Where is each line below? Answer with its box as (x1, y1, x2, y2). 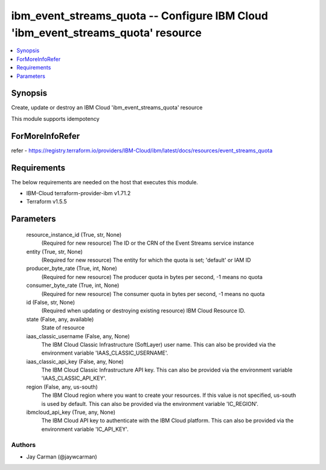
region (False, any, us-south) (26, 383, 98, 390)
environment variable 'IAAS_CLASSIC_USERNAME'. (41, 349, 168, 356)
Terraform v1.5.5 (26, 198, 68, 205)
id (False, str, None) (26, 298, 75, 306)
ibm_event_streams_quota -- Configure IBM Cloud (11, 9, 269, 22)
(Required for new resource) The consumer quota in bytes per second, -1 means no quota (41, 290, 265, 297)
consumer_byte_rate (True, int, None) (26, 282, 120, 289)
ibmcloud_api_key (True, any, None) (26, 408, 116, 416)
